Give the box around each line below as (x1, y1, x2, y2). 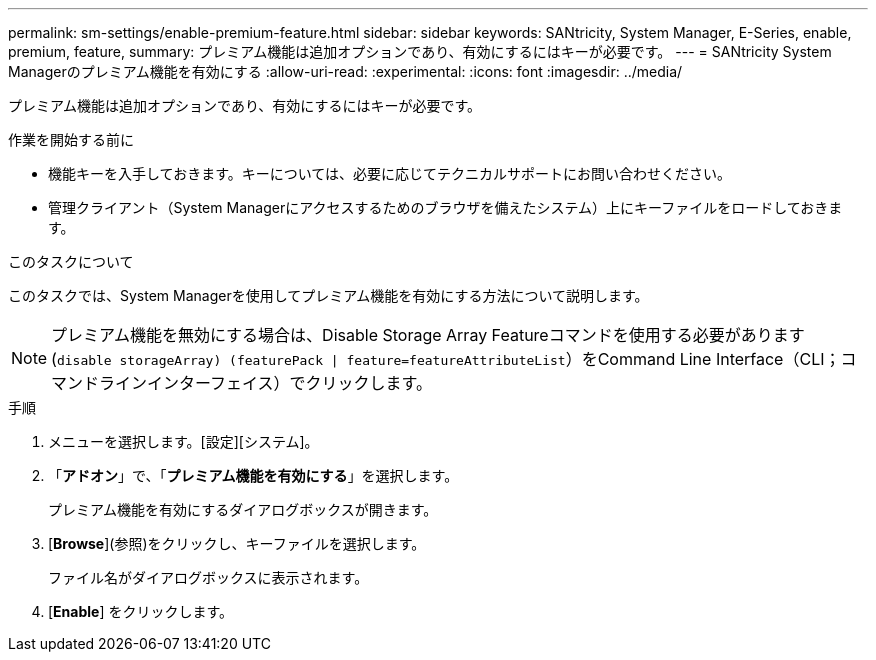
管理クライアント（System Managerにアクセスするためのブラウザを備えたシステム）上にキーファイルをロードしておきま (48, 199, 843, 216)
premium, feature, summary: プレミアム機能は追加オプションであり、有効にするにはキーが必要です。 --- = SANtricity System (8, 43, 832, 60)
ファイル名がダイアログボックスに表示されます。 (48, 569, 369, 586)
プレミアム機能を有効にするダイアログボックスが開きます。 (48, 501, 438, 518)
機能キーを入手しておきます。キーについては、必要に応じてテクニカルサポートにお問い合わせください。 (48, 165, 732, 182)
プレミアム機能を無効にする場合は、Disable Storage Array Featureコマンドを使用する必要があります (51, 325, 805, 345)
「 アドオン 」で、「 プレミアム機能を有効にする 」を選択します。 (48, 467, 459, 484)
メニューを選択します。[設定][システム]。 (48, 433, 319, 450)
